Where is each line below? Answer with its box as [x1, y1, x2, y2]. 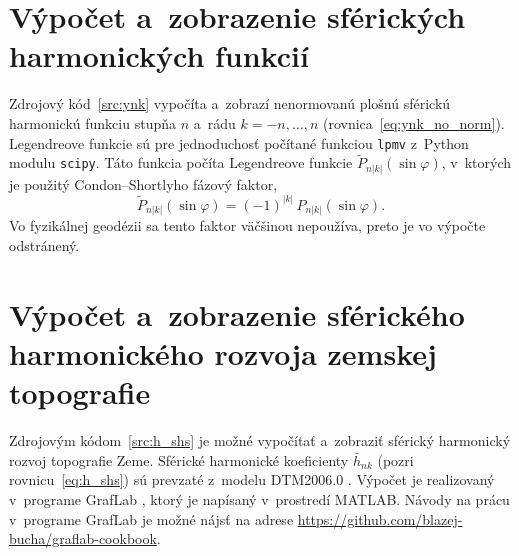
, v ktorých [441, 152, 512, 173]
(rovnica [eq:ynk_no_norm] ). [322, 112, 505, 133]
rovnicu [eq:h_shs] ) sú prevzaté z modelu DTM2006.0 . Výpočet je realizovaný [9, 469, 495, 490]
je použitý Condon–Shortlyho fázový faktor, [9, 173, 278, 194]
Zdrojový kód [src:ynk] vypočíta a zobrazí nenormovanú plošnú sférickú [9, 93, 451, 114]
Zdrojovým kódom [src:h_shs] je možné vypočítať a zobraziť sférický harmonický [9, 430, 511, 451]
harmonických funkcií [9, 35, 309, 76]
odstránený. [9, 235, 80, 256]
